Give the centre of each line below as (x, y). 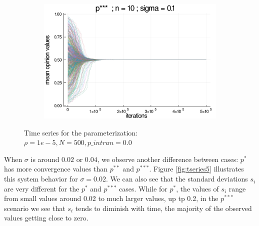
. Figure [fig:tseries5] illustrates (196, 169)
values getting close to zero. (46, 218)
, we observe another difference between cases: (168, 159)
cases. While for (143, 188)
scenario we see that (35, 208)
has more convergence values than (56, 169)
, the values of (197, 188)
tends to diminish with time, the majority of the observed (163, 208)
